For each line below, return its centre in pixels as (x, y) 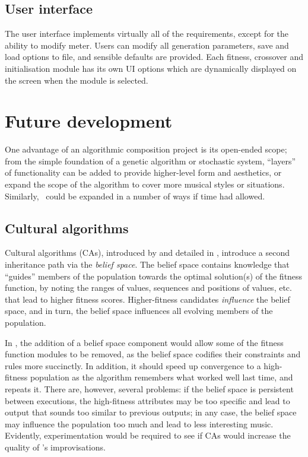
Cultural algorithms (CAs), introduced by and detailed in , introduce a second (147, 253)
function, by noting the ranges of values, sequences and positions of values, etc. (148, 288)
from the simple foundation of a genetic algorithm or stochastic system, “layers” (150, 161)
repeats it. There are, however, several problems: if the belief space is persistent (149, 389)
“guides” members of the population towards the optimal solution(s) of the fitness (154, 276)
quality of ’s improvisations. (55, 447)
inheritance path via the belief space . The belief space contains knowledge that (147, 264)
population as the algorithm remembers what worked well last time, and (161, 377)
